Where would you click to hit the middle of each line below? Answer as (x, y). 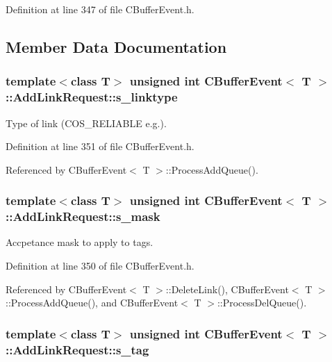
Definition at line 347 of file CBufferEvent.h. (100, 9)
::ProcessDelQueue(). (262, 303)
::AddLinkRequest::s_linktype (92, 97)
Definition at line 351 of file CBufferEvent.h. (100, 146)
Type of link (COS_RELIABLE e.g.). (86, 123)
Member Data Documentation (116, 46)
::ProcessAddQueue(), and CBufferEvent (92, 303)
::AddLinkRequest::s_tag (77, 349)
